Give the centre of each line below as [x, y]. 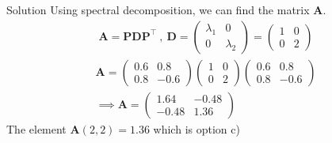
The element [36, 128]
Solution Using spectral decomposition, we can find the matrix [158, 9]
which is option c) [197, 128]
